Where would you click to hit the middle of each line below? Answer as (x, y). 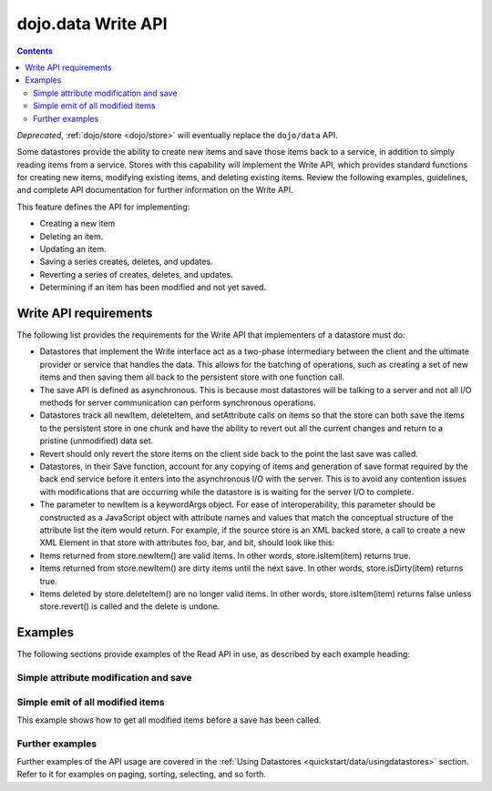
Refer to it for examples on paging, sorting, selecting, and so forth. (142, 775)
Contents (35, 51)
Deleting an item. (72, 236)
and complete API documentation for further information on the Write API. (155, 190)
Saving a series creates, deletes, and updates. (126, 262)
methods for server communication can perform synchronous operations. (178, 403)
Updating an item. (73, 249)
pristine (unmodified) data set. (97, 441)
